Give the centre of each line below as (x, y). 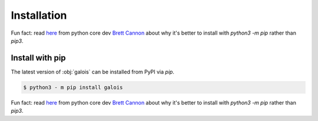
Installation (39, 15)
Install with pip (38, 58)
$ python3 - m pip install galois (73, 87)
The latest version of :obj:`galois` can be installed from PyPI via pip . (93, 72)
